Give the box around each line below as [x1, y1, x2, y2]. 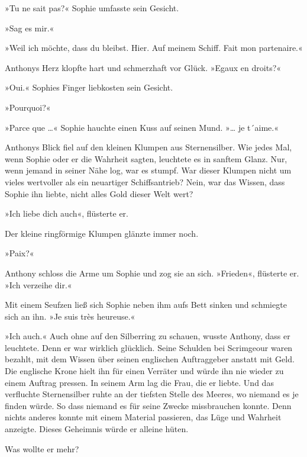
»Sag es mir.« [5, 21, 54, 34]
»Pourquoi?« [5, 101, 51, 113]
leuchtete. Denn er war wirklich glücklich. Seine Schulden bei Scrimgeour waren [5, 341, 293, 353]
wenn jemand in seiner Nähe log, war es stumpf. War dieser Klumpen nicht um [5, 164, 292, 176]
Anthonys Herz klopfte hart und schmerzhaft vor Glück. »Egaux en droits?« [5, 61, 282, 73]
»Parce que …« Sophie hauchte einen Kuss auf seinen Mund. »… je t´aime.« [5, 121, 279, 133]
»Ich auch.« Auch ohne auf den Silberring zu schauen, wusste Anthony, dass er [5, 330, 290, 342]
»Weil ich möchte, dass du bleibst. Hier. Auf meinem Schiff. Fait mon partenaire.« [5, 41, 303, 54]
